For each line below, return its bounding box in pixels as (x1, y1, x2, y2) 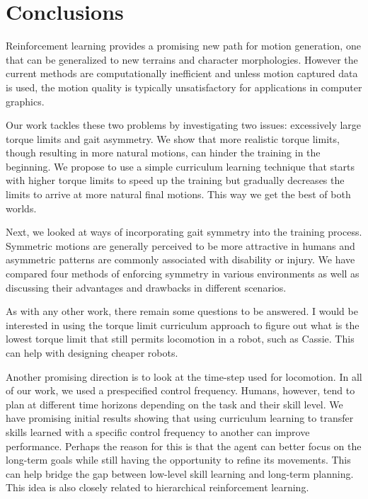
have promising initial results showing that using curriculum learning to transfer (6, 411, 354, 425)
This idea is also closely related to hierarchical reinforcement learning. (6, 480, 309, 495)
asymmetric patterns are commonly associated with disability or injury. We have (6, 252, 355, 267)
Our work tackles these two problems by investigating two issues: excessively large (6, 117, 362, 132)
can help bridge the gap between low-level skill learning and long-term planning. (6, 466, 354, 481)
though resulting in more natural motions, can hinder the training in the (6, 145, 321, 160)
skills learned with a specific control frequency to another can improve (6, 424, 310, 439)
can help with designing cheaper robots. (6, 345, 178, 360)
